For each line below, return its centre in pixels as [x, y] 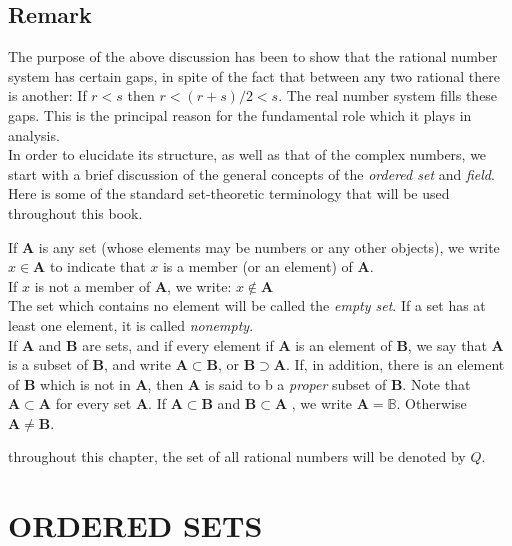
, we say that [447, 344]
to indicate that [97, 266]
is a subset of [48, 364]
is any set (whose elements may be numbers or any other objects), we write [269, 246]
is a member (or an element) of [257, 266]
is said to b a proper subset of [295, 383]
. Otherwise [431, 403]
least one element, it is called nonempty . [131, 324]
